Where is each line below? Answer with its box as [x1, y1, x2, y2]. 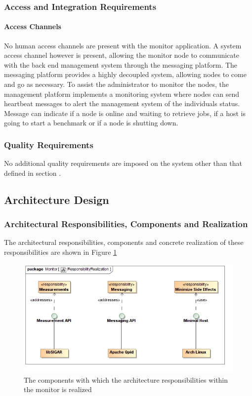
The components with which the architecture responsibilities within [24, 374, 228, 385]
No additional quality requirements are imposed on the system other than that [4, 158, 242, 168]
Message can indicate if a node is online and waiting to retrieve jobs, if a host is [4, 108, 246, 118]
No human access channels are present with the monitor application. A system [4, 40, 242, 50]
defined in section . [4, 167, 61, 178]
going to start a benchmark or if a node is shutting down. [4, 118, 178, 128]
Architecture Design [4, 192, 109, 207]
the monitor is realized [24, 384, 92, 395]
